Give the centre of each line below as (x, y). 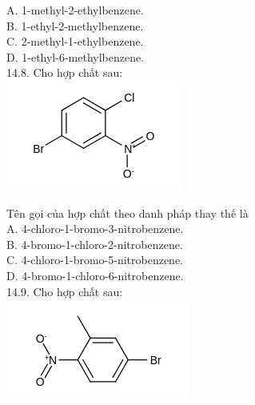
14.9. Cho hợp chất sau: (65, 291)
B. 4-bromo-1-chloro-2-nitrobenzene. (95, 244)
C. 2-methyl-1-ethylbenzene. (75, 41)
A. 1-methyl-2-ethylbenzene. (75, 10)
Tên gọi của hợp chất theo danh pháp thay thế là (127, 213)
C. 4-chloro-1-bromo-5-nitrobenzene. (95, 260)
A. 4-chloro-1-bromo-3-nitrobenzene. (95, 229)
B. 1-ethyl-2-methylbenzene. (75, 25)
